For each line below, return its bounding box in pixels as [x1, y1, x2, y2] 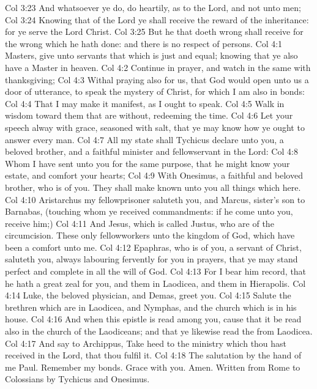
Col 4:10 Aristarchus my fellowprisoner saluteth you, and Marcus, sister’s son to [5, 193, 305, 206]
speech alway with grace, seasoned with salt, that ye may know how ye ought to [5, 120, 305, 133]
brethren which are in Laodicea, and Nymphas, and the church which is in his [5, 300, 297, 313]
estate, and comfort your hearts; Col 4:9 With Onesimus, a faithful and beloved [5, 169, 303, 182]
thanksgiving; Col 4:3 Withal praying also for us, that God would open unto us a [5, 73, 309, 86]
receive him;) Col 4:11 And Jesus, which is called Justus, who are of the [5, 217, 274, 229]
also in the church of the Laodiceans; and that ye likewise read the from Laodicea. [5, 325, 313, 338]
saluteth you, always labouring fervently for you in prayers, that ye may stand [5, 253, 298, 265]
